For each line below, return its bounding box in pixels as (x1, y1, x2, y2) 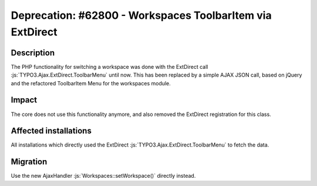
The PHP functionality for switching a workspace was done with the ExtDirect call (11, 63, 208, 70)
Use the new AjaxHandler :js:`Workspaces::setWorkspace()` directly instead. (11, 172, 196, 180)
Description (11, 48, 55, 58)
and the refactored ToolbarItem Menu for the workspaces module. (11, 79, 171, 87)
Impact (11, 95, 38, 105)
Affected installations (11, 126, 92, 136)
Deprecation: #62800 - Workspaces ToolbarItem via (11, 9, 272, 22)
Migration (11, 157, 48, 167)
